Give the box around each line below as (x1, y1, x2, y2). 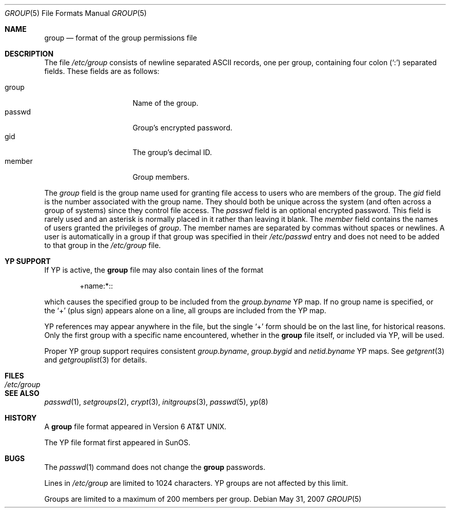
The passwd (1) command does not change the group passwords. (44, 463, 265, 471)
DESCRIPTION (5, 49, 54, 58)
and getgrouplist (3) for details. (44, 355, 147, 364)
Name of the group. (132, 99, 199, 107)
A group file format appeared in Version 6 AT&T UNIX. (44, 422, 227, 431)
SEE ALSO (5, 389, 40, 397)
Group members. (132, 173, 190, 181)
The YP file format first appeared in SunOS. (44, 438, 191, 447)
